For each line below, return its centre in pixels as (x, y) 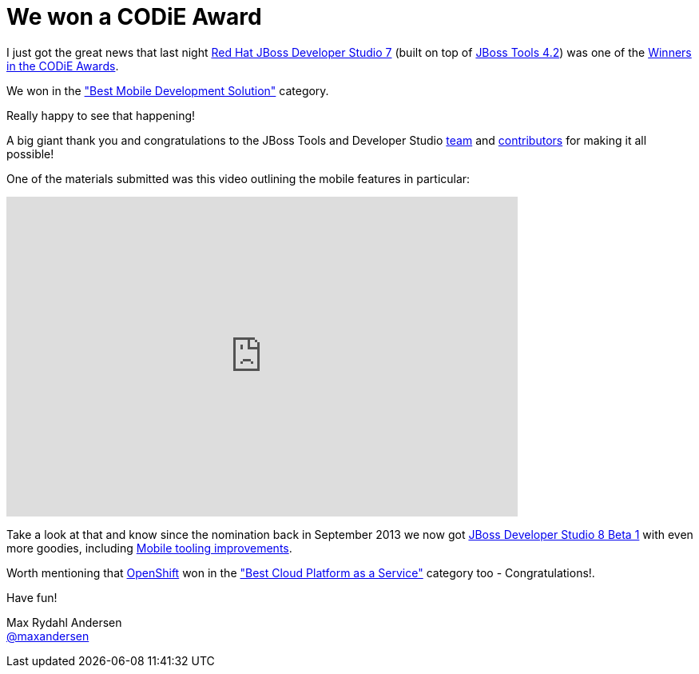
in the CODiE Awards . (63, 66)
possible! (30, 154)
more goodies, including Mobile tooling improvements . (149, 548)
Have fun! (32, 597)
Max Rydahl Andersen (64, 622)
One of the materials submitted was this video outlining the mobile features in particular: (238, 178)
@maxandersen (48, 636)
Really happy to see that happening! (101, 115)
